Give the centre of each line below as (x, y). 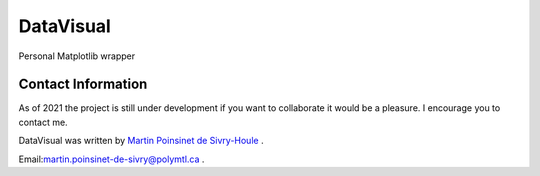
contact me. (43, 122)
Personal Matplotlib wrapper (77, 56)
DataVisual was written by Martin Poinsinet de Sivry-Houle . (141, 141)
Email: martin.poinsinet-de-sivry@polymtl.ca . (111, 159)
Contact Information (83, 84)
